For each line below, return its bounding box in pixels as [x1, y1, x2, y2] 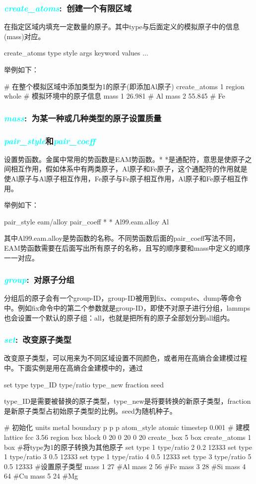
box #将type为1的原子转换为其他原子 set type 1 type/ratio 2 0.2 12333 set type [4, 441, 252, 452]
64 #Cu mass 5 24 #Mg [4, 471, 78, 481]
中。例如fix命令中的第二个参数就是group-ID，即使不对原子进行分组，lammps [4, 303, 251, 313]
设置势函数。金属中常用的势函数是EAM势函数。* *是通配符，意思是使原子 [4, 154, 245, 164]
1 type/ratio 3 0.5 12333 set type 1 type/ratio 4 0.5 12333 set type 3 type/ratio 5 [4, 451, 252, 462]
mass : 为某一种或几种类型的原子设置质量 [4, 111, 162, 124]
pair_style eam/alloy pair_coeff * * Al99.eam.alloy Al [4, 216, 169, 226]
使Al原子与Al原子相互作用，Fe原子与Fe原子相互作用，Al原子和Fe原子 [4, 173, 227, 184]
